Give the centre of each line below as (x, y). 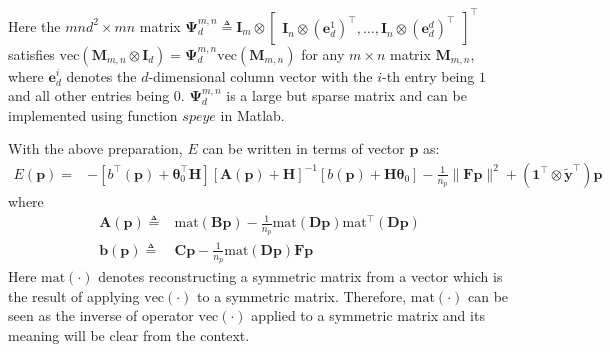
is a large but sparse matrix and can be (346, 95)
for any (323, 53)
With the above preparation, (95, 148)
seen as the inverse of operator (101, 315)
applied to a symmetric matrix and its (368, 315)
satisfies (31, 53)
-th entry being (428, 75)
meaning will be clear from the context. (129, 334)
